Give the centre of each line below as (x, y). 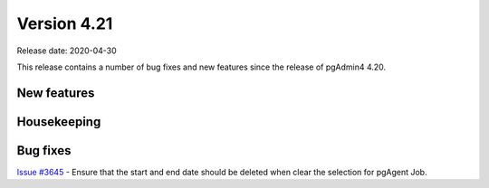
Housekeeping (59, 122)
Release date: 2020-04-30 (67, 51)
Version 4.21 (65, 23)
